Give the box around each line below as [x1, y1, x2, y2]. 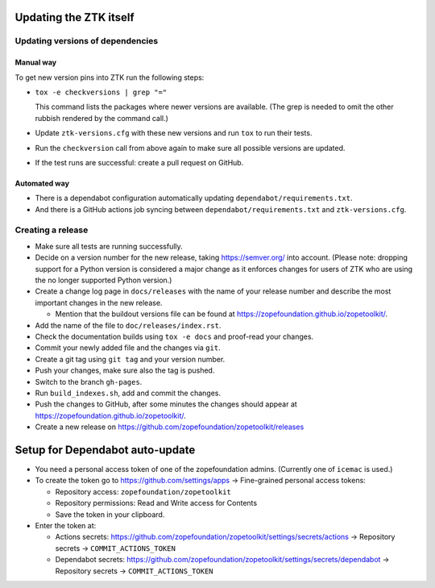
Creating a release [14, 224, 89, 236]
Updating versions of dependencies [14, 35, 159, 47]
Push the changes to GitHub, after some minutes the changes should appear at [35, 399, 297, 409]
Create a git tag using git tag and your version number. [35, 354, 226, 364]
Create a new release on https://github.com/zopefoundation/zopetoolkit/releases [35, 422, 304, 432]
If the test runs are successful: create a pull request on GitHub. [35, 157, 244, 167]
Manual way [14, 57, 57, 68]
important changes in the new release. [35, 298, 163, 307]
